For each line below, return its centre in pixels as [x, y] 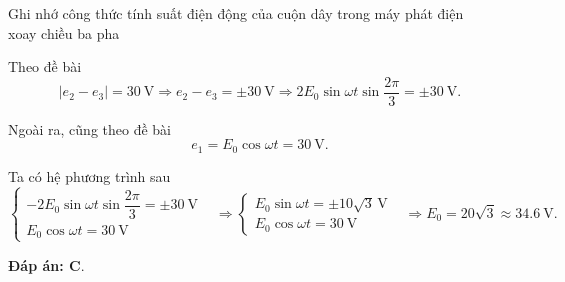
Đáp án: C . [46, 264]
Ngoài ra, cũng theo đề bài [89, 128]
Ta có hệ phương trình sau [89, 175]
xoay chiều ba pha [64, 32]
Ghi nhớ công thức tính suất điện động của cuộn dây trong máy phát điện [236, 13]
